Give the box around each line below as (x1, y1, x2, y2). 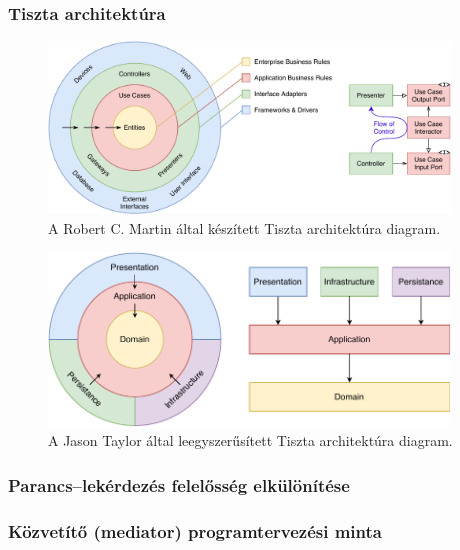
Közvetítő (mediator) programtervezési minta (8, 518, 382, 543)
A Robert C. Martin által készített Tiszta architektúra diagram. (48, 217, 441, 238)
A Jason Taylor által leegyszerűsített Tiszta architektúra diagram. (48, 430, 453, 451)
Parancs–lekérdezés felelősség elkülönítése (8, 472, 350, 497)
